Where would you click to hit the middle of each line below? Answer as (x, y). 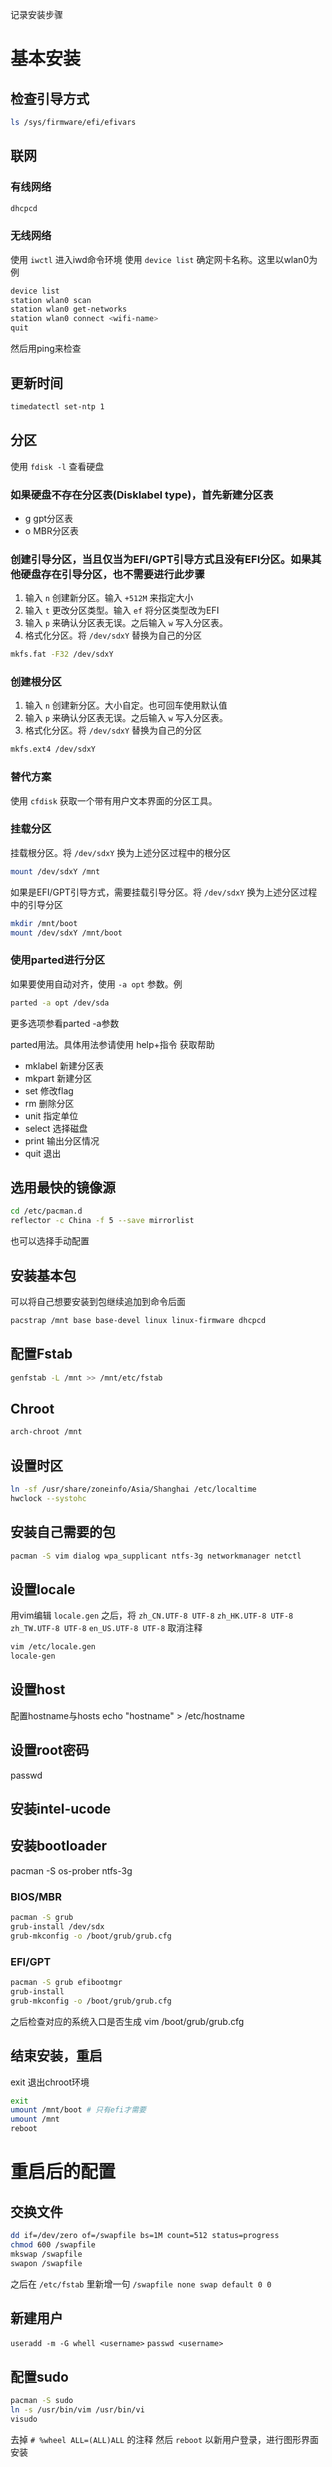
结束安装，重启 (56, 2056)
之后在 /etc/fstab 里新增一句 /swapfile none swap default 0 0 (141, 2284)
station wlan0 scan (51, 300)
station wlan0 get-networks (69, 309)
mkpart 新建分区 (58, 1078)
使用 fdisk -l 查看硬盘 (57, 466)
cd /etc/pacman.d (46, 1211)
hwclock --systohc (48, 1498)
